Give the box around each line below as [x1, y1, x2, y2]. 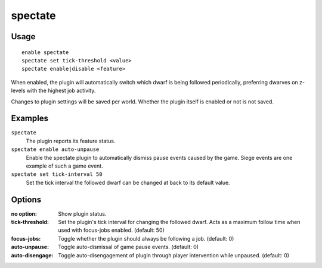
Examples [11, 113, 49, 124]
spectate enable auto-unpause [11, 146, 100, 153]
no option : [11, 210, 37, 217]
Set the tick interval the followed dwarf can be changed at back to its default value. [26, 179, 230, 186]
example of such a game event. [26, 162, 104, 169]
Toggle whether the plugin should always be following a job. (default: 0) [58, 235, 234, 242]
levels [11, 87, 26, 94]
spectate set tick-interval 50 [11, 171, 103, 178]
